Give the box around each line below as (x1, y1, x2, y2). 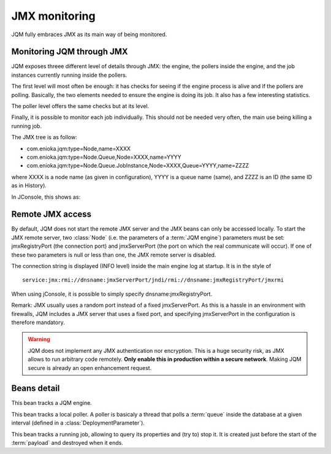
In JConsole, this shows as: (11, 193, 81, 201)
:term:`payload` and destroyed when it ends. (11, 439, 124, 446)
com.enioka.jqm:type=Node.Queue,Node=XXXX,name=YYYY (26, 153, 182, 161)
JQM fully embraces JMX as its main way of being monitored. (11, 31, 167, 38)
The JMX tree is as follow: (11, 134, 77, 141)
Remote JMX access (11, 209, 92, 220)
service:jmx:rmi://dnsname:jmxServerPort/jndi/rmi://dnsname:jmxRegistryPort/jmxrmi (22, 277, 284, 283)
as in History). (11, 182, 47, 190)
